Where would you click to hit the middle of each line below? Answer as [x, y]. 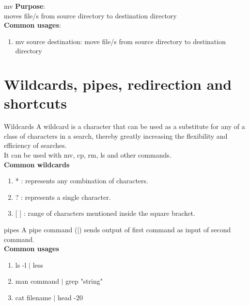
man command [37, 281]
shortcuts [35, 103]
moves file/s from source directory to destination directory [90, 15]
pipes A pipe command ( [41, 230]
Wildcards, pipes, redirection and [118, 84]
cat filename [33, 297]
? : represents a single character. [63, 197]
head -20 [70, 297]
